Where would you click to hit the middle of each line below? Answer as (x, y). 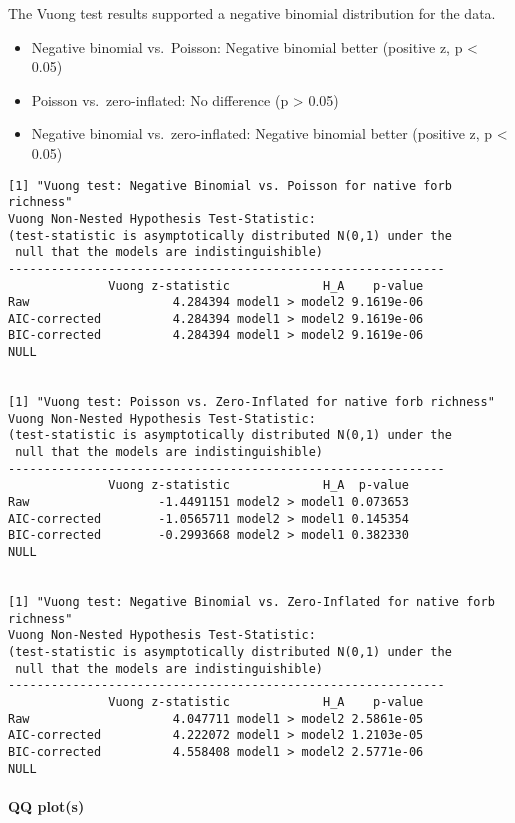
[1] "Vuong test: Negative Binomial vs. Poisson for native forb (230, 185)
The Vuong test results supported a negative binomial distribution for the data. (252, 13)
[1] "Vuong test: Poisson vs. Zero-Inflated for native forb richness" (251, 402)
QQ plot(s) (46, 805)
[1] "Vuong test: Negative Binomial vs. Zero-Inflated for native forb (251, 601)
